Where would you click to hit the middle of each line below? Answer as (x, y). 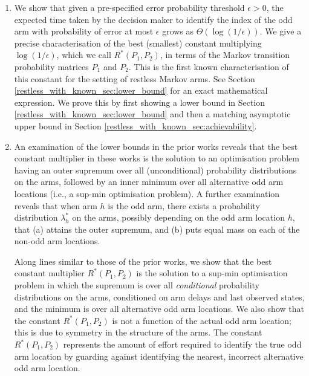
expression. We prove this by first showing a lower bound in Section (140, 102)
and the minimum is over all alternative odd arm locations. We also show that (159, 309)
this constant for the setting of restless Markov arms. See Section (135, 78)
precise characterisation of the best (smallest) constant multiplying (138, 43)
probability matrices (51, 66)
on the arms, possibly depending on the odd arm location (178, 217)
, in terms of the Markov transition (225, 55)
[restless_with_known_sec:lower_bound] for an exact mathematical (141, 90)
